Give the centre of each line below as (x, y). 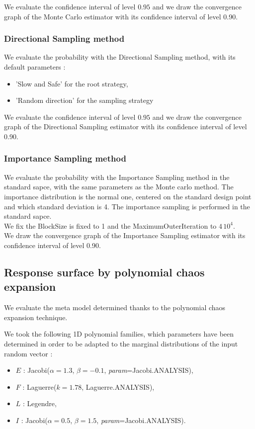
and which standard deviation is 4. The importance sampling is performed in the (127, 206)
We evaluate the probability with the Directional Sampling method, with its (120, 57)
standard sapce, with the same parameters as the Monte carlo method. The (119, 187)
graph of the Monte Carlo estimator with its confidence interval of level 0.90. (121, 16)
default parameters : (35, 67)
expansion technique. (36, 317)
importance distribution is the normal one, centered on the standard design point (128, 196)
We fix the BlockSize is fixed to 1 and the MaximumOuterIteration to (110, 225)
